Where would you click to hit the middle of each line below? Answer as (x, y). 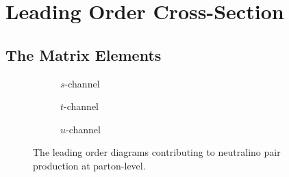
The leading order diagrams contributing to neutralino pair (157, 152)
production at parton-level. (89, 165)
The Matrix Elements (84, 54)
